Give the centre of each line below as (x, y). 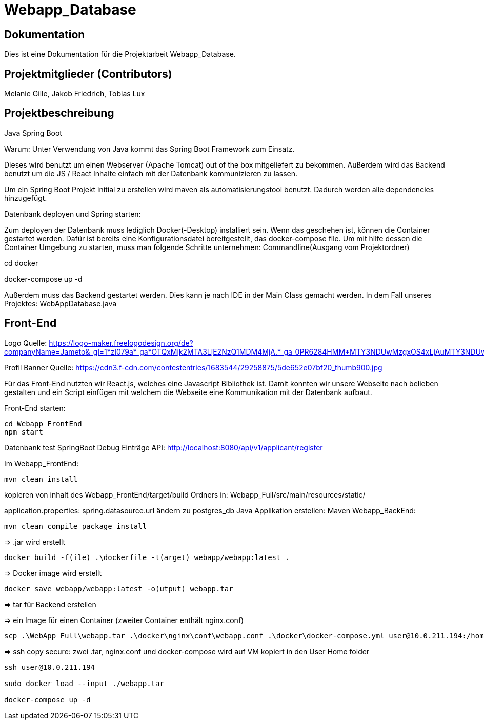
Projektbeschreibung (59, 113)
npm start (24, 432)
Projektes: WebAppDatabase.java (60, 303)
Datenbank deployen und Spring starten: (73, 214)
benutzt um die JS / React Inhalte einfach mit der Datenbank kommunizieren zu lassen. (151, 173)
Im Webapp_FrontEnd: (42, 463)
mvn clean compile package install (76, 526)
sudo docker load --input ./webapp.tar (84, 683)
